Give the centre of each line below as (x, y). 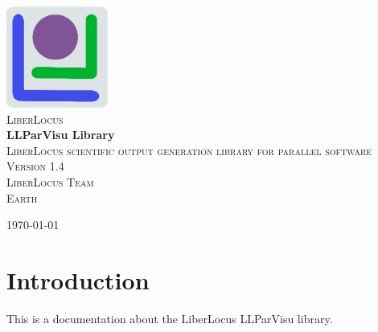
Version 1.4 (35, 166)
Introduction (78, 279)
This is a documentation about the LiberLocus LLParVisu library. (170, 318)
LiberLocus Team (50, 181)
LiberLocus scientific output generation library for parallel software (189, 150)
